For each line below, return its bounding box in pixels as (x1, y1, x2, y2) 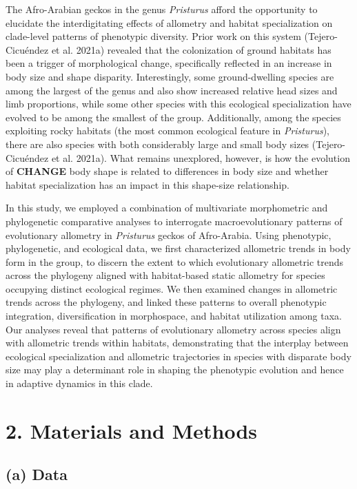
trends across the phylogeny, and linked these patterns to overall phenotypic (6, 295, 327, 309)
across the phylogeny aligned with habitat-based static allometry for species (6, 268, 325, 282)
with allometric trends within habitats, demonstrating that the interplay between (6, 335, 349, 350)
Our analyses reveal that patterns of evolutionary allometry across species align (6, 322, 341, 336)
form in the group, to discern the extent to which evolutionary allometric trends (6, 254, 344, 269)
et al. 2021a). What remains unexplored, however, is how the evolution (51, 150, 350, 165)
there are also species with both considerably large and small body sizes (6, 136, 309, 151)
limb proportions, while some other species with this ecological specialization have (6, 96, 351, 111)
